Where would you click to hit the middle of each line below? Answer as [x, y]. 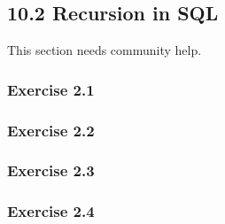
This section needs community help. [105, 50]
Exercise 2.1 [51, 89]
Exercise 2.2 [51, 130]
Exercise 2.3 [51, 170]
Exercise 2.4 [51, 211]
